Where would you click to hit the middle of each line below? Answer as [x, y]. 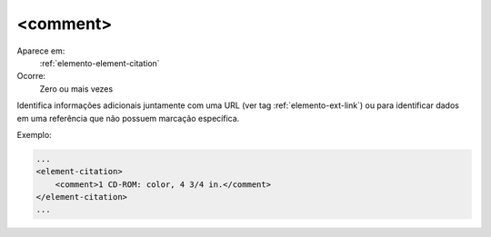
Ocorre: [31, 76]
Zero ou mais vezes [76, 89]
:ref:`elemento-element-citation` [100, 63]
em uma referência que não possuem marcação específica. [128, 118]
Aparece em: [41, 51]
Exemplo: [34, 134]
